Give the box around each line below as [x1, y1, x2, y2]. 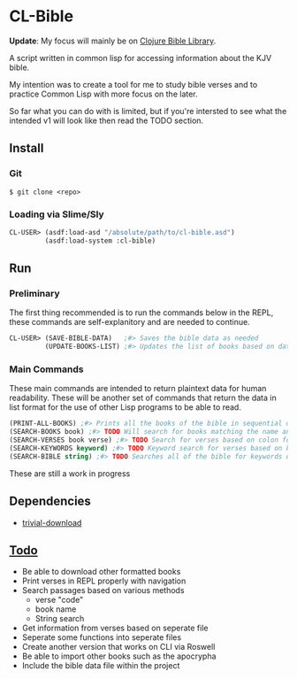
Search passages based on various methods [21, 585, 185, 596]
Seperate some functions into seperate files [21, 632, 182, 643]
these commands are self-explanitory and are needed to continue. [9, 317, 250, 328]
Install [9, 141, 44, 156]
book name [34, 604, 77, 614]
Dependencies [9, 494, 91, 509]
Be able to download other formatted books [21, 567, 181, 577]
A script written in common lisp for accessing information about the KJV [9, 52, 272, 63]
